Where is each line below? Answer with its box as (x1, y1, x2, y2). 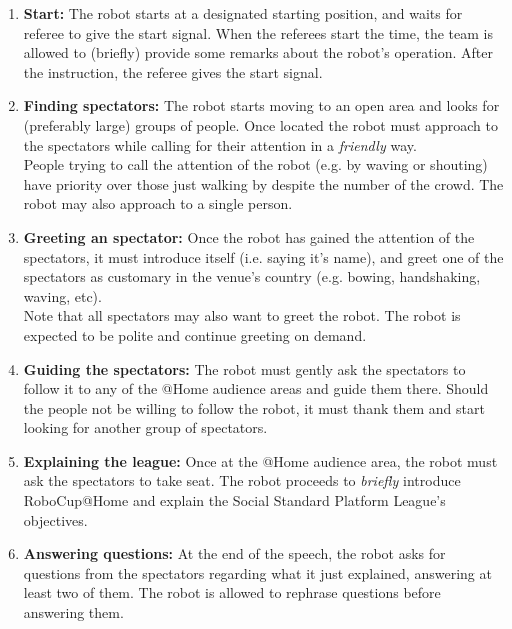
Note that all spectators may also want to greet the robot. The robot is (23, 305, 461, 326)
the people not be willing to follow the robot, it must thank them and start (23, 397, 485, 418)
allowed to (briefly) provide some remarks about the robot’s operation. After (23, 42, 493, 63)
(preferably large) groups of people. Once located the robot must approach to (23, 114, 498, 135)
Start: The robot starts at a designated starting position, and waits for (23, 3, 463, 23)
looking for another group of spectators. (23, 417, 268, 438)
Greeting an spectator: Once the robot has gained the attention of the (23, 226, 475, 247)
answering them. (23, 602, 124, 623)
